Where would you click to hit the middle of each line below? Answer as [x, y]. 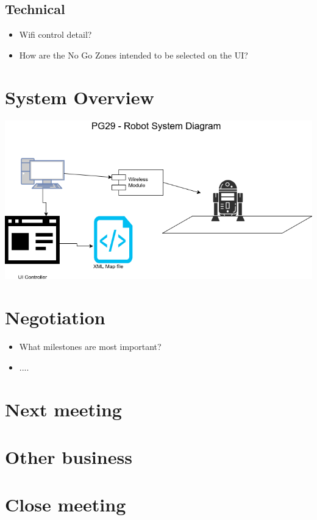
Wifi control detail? [55, 34]
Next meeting [63, 409]
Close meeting [66, 504]
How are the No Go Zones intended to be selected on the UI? [134, 55]
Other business [69, 457]
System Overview [80, 97]
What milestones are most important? [90, 347]
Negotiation [55, 317]
